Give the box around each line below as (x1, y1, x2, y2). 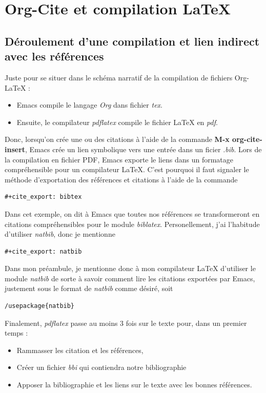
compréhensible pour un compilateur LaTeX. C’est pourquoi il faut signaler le (5, 164, 249, 175)
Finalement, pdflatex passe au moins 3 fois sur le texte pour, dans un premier (5, 317, 247, 328)
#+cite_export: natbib (5, 247, 82, 255)
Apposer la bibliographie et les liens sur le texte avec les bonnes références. (16, 379, 252, 390)
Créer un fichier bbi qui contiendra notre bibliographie (16, 362, 187, 373)
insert (5, 143, 26, 154)
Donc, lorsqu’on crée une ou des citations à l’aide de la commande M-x (5, 134, 230, 144)
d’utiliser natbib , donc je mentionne (5, 229, 115, 239)
